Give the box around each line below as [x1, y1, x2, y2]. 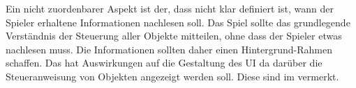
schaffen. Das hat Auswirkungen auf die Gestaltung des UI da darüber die [6, 55, 322, 70]
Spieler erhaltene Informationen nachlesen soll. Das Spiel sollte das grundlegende [6, 15, 350, 29]
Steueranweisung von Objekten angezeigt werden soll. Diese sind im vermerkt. [6, 69, 339, 83]
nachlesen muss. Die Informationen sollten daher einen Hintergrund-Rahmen [6, 42, 332, 56]
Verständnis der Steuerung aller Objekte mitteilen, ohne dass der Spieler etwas [6, 28, 342, 43]
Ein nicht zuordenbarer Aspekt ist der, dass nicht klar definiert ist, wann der [6, 1, 334, 15]
